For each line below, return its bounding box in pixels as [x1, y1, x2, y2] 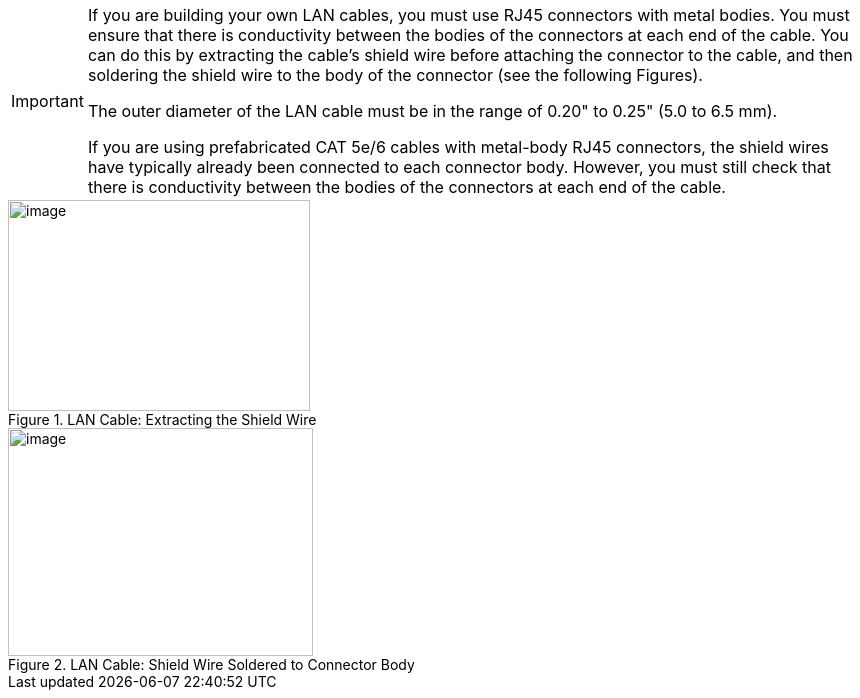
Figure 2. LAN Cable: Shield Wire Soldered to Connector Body [8, 656, 415, 673]
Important [11, 91, 84, 111]
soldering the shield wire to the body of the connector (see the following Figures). [87, 65, 703, 85]
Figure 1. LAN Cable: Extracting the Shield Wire [8, 411, 317, 428]
